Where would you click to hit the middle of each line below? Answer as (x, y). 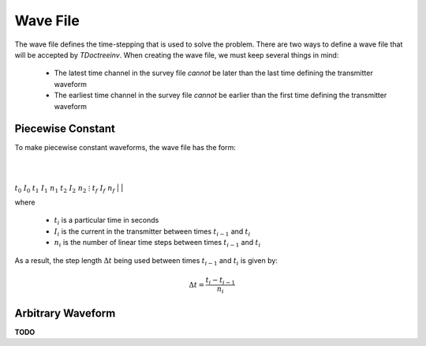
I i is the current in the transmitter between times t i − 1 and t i (152, 232)
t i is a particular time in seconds (106, 221)
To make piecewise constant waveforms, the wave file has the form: (125, 148)
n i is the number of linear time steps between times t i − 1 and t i (157, 243)
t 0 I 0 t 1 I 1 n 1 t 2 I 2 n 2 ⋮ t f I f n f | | (69, 188)
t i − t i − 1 (220, 280)
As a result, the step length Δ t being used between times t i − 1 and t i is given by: (146, 261)
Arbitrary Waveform (65, 313)
